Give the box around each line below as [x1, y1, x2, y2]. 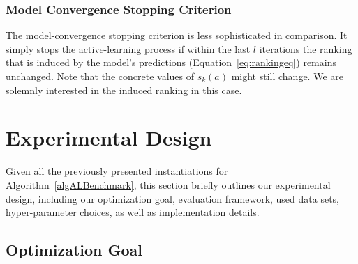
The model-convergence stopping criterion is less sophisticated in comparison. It [6, 28, 348, 42]
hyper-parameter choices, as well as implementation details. [6, 205, 260, 219]
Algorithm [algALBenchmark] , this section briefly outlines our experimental [6, 177, 331, 192]
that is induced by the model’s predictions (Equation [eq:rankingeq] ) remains [6, 55, 336, 70]
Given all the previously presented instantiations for [6, 164, 228, 178]
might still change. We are [231, 69, 343, 83]
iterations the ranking [259, 41, 352, 56]
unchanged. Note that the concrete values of [6, 69, 194, 83]
